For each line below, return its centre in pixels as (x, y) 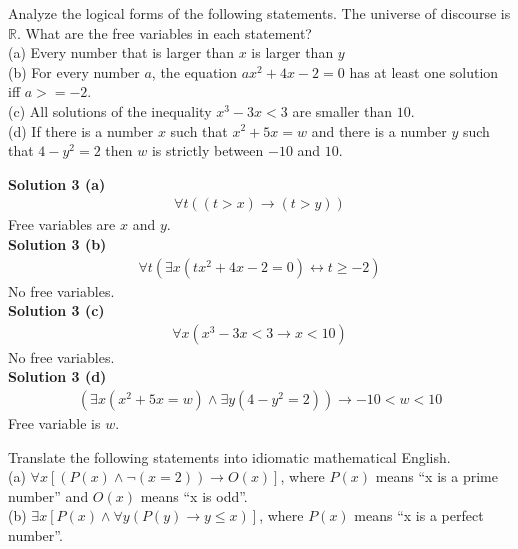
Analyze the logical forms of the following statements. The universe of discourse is (259, 13)
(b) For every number (74, 71)
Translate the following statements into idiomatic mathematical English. (229, 456)
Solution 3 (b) (57, 243)
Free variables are (62, 224)
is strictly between (207, 150)
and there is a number (379, 130)
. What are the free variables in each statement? (164, 32)
